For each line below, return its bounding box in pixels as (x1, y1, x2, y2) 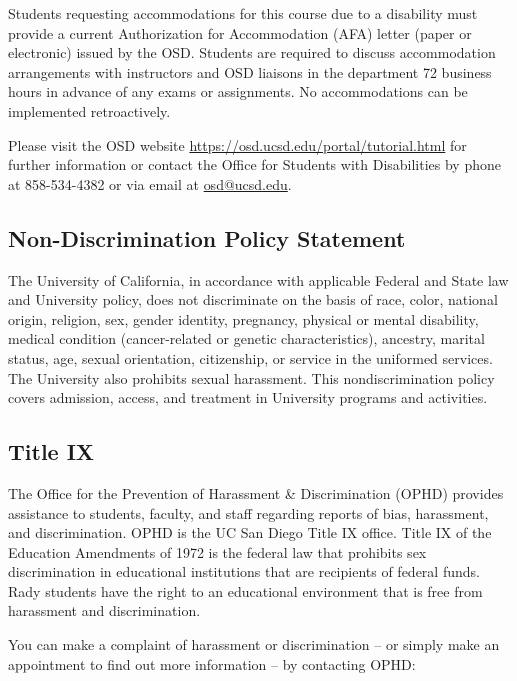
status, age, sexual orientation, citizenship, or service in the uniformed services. (8, 347, 493, 368)
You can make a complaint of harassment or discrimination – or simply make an (8, 634, 500, 655)
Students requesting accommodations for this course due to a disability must (8, 3, 478, 23)
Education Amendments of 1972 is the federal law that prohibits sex (8, 541, 427, 562)
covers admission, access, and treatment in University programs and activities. (8, 387, 488, 408)
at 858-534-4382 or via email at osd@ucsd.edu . (8, 173, 292, 194)
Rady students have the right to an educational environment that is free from (8, 580, 483, 601)
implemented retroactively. (8, 100, 171, 121)
